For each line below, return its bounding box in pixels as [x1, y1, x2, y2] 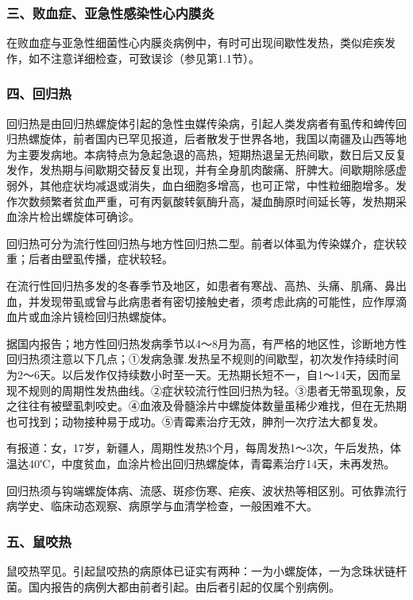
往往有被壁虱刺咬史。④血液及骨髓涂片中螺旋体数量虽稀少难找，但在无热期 [17, 397, 407, 414]
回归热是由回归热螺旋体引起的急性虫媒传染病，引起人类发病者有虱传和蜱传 [6, 114, 396, 131]
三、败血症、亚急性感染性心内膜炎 [6, 2, 214, 22]
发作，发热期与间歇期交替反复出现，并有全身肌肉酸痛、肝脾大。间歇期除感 [6, 161, 396, 178]
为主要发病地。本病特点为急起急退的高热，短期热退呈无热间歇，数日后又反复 [6, 145, 407, 162]
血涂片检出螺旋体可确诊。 [6, 208, 140, 225]
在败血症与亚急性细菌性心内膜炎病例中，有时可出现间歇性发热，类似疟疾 [6, 34, 384, 51]
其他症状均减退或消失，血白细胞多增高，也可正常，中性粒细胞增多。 [39, 177, 396, 193]
